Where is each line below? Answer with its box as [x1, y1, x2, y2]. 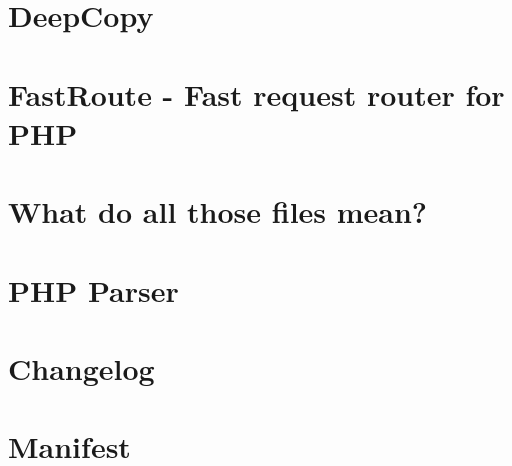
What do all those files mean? [8, 191, 428, 232]
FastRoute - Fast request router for [8, 73, 505, 114]
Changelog [8, 347, 155, 388]
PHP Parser [8, 269, 179, 310]
